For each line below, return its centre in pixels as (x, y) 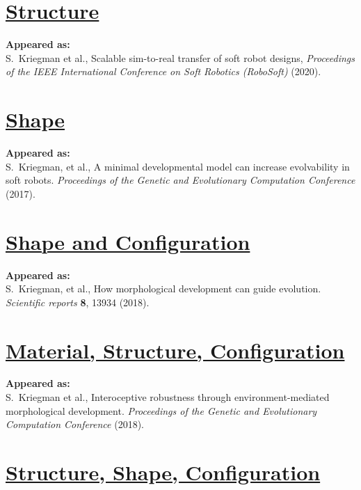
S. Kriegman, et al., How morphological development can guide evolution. (163, 289)
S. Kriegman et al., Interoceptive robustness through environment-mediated (168, 397)
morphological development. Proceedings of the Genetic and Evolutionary (161, 410)
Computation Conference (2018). (75, 424)
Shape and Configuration (128, 241)
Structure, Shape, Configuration (163, 472)
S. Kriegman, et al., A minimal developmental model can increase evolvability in (178, 166)
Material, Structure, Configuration (175, 350)
